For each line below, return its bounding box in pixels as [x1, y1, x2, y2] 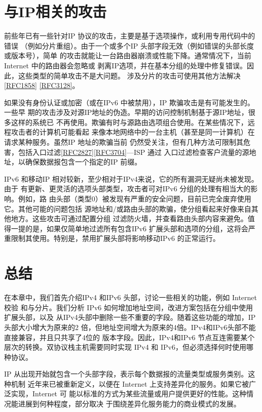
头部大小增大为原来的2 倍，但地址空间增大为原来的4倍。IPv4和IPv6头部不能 [4, 321, 256, 332]
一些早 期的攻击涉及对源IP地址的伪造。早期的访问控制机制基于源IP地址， [4, 107, 248, 117]
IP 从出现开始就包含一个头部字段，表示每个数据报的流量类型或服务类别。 [4, 368, 248, 379]
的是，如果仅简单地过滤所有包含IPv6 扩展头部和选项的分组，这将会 [25, 223, 248, 233]
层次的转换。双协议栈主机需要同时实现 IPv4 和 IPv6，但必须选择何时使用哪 [4, 342, 253, 352]
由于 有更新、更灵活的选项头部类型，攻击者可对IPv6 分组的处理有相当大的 [4, 183, 251, 194]
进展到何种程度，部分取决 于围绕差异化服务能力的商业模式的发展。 [18, 398, 241, 409]
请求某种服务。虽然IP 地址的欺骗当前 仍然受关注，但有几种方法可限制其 [4, 137, 243, 147]
